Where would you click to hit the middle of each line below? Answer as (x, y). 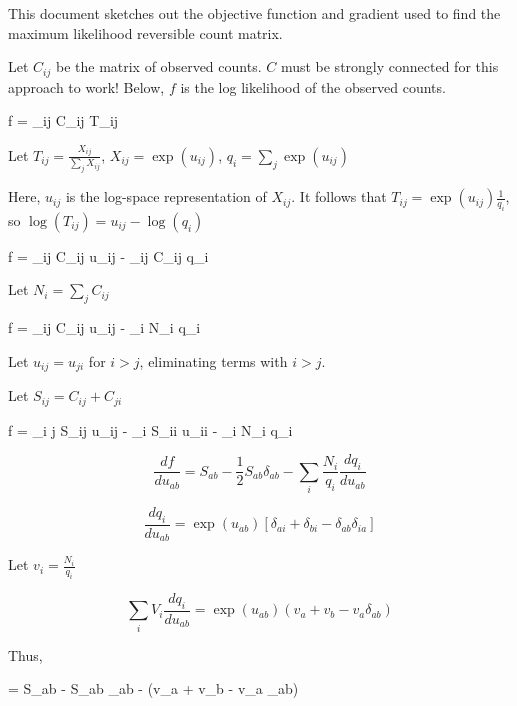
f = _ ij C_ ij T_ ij (63, 120)
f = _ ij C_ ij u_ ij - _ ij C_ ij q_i (108, 255)
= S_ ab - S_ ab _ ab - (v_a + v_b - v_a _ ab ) (153, 688)
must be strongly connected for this (389, 66)
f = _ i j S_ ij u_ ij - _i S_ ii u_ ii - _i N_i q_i (150, 429)
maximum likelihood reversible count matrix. (145, 32)
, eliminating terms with (213, 360)
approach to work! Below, (86, 86)
